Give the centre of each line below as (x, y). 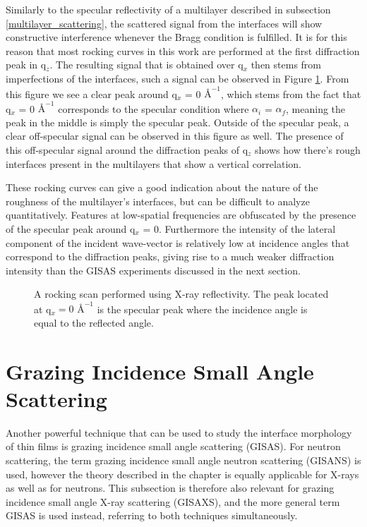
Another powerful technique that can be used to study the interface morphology (179, 432)
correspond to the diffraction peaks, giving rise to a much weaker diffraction (170, 256)
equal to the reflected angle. (94, 322)
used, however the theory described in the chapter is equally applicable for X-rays (182, 474)
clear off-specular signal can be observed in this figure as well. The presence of (175, 136)
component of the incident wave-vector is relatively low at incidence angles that (178, 242)
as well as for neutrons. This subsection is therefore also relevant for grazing (170, 488)
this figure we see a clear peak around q (91, 93)
